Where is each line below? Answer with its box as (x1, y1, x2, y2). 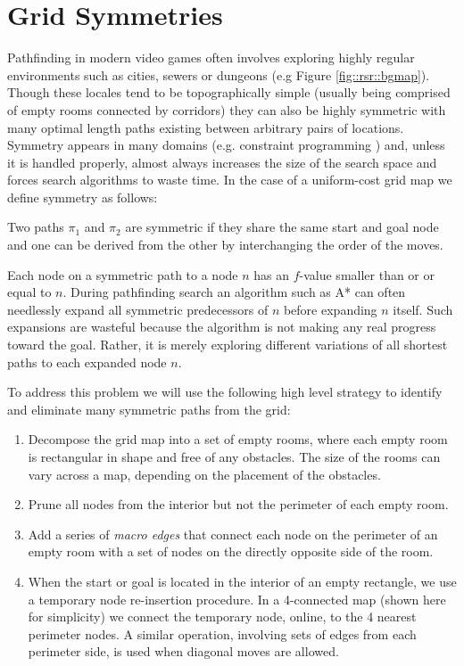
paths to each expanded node (7, 352, 167, 371)
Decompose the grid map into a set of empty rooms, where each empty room (28, 430, 448, 448)
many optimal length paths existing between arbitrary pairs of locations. (7, 118, 404, 136)
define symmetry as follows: (7, 187, 158, 206)
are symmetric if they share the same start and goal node (125, 218, 439, 236)
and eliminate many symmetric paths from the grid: (7, 399, 291, 418)
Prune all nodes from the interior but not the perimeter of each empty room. (28, 495, 449, 514)
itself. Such (393, 300, 453, 318)
